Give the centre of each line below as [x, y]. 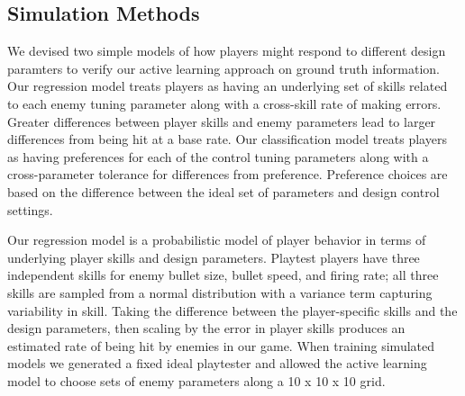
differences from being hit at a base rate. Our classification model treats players [227, 139]
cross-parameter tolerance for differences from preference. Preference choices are [228, 174]
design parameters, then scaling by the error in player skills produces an [206, 328]
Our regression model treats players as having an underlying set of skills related [228, 86]
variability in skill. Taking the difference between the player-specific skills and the [232, 310]
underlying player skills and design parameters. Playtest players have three [214, 257]
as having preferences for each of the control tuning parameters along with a [218, 156]
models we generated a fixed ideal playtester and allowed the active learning [217, 363]
